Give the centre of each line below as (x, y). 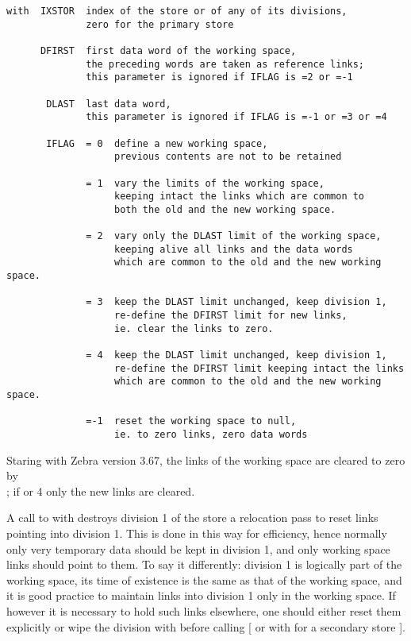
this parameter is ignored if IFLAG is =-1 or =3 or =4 (236, 117)
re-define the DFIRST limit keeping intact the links (259, 368)
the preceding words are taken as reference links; (225, 64)
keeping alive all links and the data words (234, 249)
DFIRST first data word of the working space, (168, 50)
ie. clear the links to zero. (194, 328)
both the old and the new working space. (225, 209)
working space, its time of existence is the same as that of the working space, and (204, 579)
